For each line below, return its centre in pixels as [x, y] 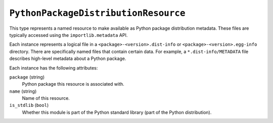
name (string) [23, 91]
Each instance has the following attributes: [54, 68]
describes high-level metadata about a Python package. [68, 58]
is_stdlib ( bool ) [29, 105]
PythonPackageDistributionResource [97, 13]
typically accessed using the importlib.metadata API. [69, 35]
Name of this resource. [46, 98]
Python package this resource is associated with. [73, 84]
